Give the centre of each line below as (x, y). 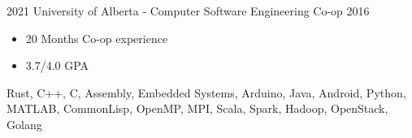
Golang (24, 124)
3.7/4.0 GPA (57, 65)
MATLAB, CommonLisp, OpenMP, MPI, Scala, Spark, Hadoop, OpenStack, (197, 108)
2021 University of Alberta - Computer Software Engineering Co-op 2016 (188, 11)
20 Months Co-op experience (97, 38)
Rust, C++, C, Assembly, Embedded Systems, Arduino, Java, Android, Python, (206, 92)
